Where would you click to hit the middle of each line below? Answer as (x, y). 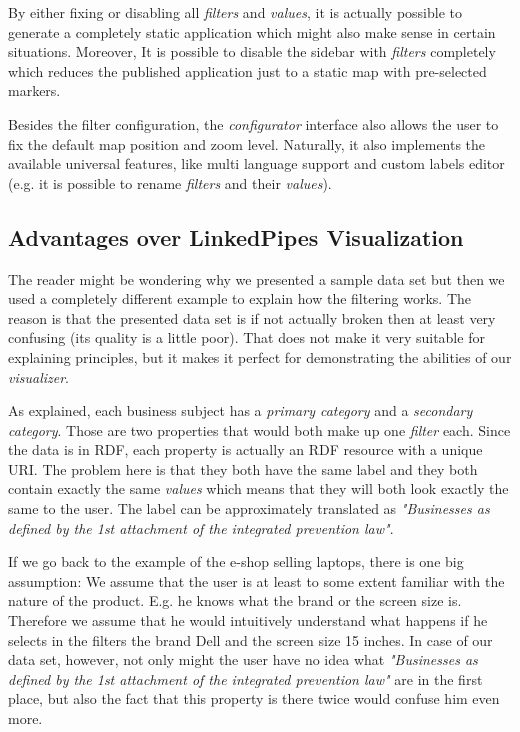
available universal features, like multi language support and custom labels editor (256, 163)
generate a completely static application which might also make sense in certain (252, 31)
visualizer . (38, 376)
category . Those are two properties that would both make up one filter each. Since (259, 429)
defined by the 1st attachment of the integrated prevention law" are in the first (245, 678)
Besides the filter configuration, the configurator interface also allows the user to (253, 123)
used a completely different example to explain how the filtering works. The (240, 298)
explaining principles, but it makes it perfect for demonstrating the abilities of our (260, 356)
